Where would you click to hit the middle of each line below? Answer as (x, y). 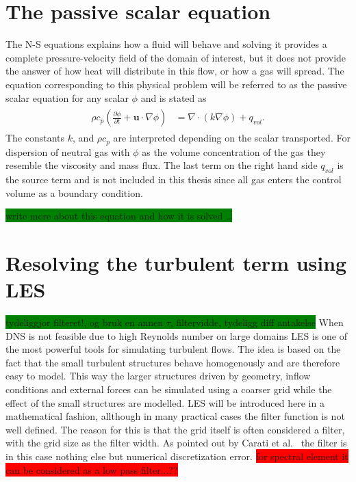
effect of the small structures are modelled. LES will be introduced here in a (165, 402)
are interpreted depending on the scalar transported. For (232, 138)
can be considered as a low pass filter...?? (92, 469)
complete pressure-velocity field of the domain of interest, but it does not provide (176, 57)
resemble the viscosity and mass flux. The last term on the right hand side (162, 165)
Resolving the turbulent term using (176, 262)
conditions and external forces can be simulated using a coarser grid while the (169, 389)
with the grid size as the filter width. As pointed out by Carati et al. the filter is (176, 443)
